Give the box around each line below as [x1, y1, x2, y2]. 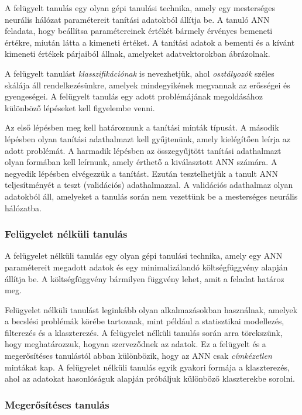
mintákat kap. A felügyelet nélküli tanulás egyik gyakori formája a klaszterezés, [5, 361, 290, 373]
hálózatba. [5, 201, 42, 214]
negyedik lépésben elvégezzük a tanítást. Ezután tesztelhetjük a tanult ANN [5, 167, 279, 179]
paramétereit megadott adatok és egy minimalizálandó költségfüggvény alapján [5, 260, 288, 273]
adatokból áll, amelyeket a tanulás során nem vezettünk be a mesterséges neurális [5, 190, 298, 202]
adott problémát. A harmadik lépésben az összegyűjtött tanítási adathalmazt [5, 144, 282, 156]
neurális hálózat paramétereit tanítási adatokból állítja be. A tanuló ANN [5, 13, 270, 25]
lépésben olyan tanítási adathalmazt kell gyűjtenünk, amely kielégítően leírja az [5, 132, 290, 145]
